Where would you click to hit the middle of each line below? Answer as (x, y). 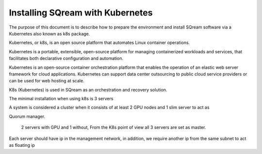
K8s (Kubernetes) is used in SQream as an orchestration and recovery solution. (88, 90)
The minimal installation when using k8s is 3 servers (61, 99)
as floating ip (22, 145)
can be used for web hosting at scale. (47, 81)
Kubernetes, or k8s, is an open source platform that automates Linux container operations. (99, 43)
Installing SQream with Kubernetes (81, 13)
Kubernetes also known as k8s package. (49, 33)
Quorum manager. (27, 116)
